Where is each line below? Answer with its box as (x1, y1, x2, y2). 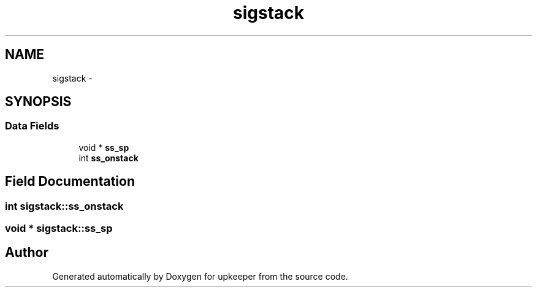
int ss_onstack (78, 152, 139, 163)
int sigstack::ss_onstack (5, 199, 124, 212)
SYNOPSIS (5, 94, 72, 110)
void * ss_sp (78, 142, 129, 153)
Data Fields (5, 120, 59, 133)
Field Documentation (5, 174, 135, 190)
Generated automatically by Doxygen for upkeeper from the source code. (52, 271, 348, 282)
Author (5, 245, 48, 261)
